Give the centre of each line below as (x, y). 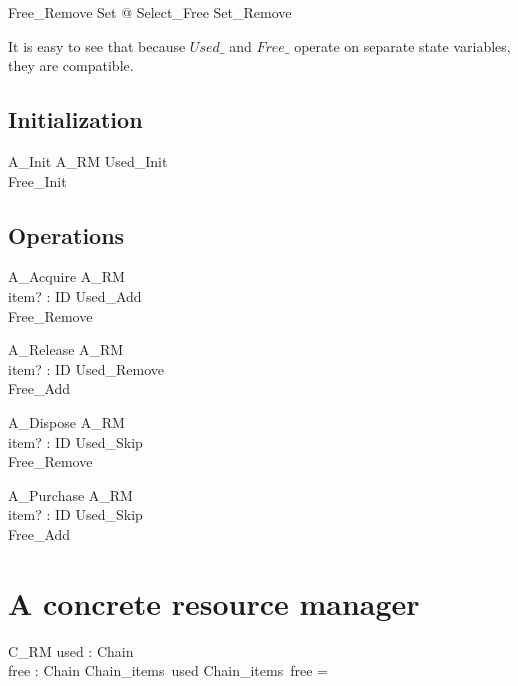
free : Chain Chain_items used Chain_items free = (168, 670)
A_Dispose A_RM (66, 421)
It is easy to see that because (97, 45)
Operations (66, 234)
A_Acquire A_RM (66, 276)
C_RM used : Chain (71, 650)
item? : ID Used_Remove (86, 368)
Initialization (75, 119)
